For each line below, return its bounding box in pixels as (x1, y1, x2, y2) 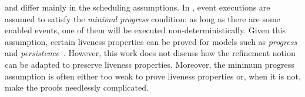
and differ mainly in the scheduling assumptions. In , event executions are (5, 1, 270, 13)
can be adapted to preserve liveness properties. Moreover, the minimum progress (5, 58, 294, 70)
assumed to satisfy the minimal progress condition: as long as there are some (5, 12, 280, 25)
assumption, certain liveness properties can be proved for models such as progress (5, 35, 297, 47)
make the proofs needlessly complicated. (5, 81, 149, 93)
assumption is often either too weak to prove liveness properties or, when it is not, (5, 70, 301, 82)
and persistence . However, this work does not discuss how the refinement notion (5, 47, 296, 59)
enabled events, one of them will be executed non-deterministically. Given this (5, 24, 286, 36)
